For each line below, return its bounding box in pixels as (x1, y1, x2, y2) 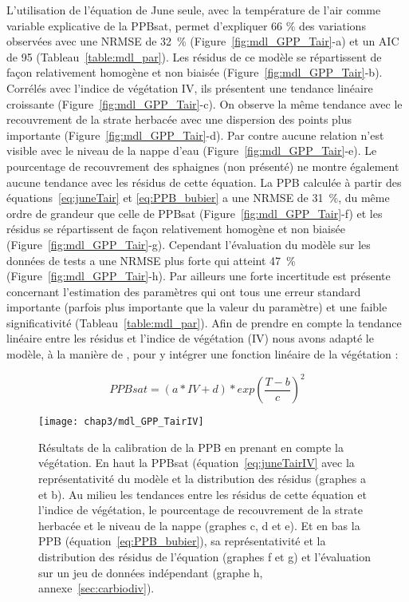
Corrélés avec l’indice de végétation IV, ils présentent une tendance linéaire (6, 79, 373, 96)
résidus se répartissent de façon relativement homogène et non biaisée (6, 220, 345, 237)
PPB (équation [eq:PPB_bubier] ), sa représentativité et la (38, 533, 326, 549)
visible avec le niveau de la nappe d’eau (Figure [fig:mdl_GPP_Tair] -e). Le (6, 142, 377, 159)
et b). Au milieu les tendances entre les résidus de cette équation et (38, 485, 367, 502)
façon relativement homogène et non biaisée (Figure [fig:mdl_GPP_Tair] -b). (6, 64, 383, 81)
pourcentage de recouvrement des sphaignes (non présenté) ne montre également (6, 157, 399, 174)
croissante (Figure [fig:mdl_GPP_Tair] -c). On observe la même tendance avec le (6, 95, 403, 112)
